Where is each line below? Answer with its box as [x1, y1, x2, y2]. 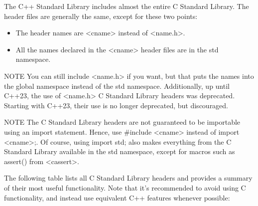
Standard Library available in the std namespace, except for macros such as [4, 146, 235, 157]
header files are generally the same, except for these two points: [4, 10, 198, 21]
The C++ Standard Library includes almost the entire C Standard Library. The [4, 1, 249, 11]
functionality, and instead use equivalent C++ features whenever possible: [4, 192, 230, 203]
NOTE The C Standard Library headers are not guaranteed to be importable [4, 117, 241, 127]
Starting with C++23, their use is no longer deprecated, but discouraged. [4, 100, 229, 110]
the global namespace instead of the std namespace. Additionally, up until [4, 80, 230, 91]
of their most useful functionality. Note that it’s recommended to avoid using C [4, 182, 246, 193]
